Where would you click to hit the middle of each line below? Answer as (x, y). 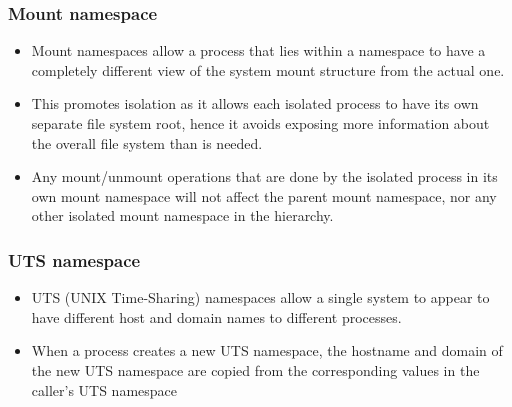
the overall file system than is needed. (147, 142)
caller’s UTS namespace (104, 389)
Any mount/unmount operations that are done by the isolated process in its (264, 176)
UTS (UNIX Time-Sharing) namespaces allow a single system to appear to (260, 297)
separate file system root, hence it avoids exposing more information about (260, 123)
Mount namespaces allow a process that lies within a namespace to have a (258, 50)
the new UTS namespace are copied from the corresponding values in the (255, 369)
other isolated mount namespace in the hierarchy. (182, 215)
